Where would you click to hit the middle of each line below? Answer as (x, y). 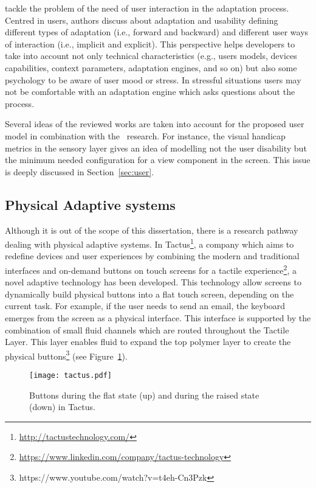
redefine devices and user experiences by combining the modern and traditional (152, 256)
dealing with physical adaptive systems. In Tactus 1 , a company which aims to (149, 243)
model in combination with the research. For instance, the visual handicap (145, 135)
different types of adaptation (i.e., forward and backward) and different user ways (157, 32)
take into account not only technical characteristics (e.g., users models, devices (151, 56)
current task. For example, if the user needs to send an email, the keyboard (145, 306)
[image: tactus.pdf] (71, 376)
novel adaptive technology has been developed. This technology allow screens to (153, 282)
